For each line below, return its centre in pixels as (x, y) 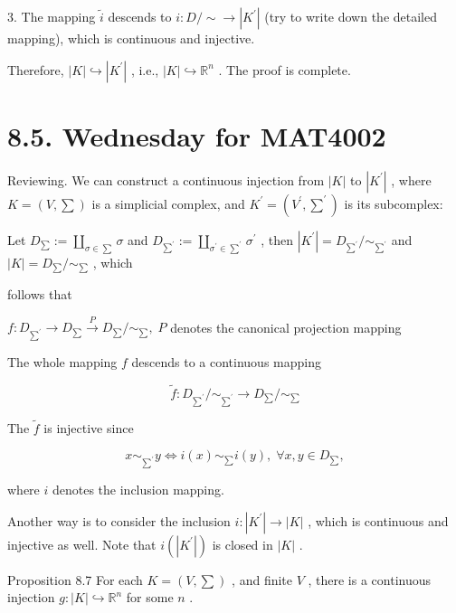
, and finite (262, 579)
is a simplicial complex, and (168, 203)
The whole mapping (62, 362)
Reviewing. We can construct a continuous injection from (166, 179)
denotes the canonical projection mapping (286, 327)
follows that (40, 293)
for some (150, 597)
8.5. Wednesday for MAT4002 (197, 135)
